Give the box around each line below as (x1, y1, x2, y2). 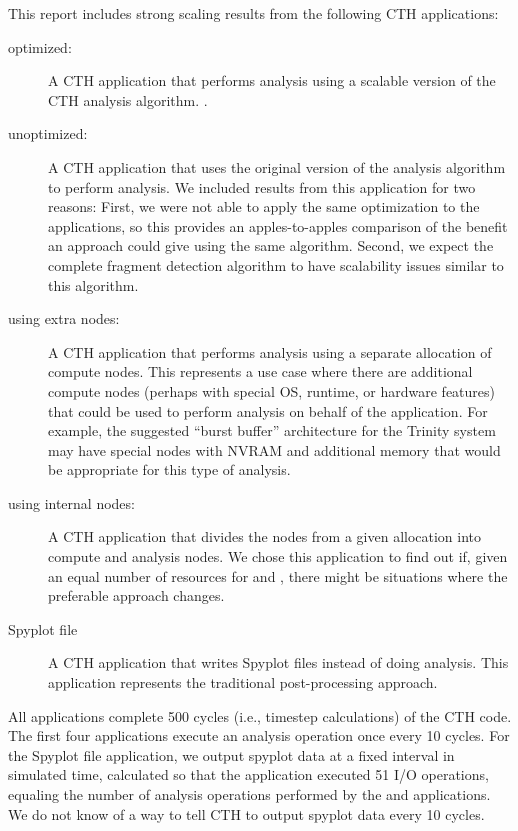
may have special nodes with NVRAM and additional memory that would (48, 439, 501, 460)
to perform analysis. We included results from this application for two (48, 176, 476, 197)
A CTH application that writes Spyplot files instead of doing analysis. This (48, 652, 509, 673)
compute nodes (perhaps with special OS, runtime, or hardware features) (48, 380, 496, 401)
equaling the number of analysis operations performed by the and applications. (8, 784, 491, 804)
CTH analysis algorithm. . (48, 89, 208, 110)
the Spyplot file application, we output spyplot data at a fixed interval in (8, 744, 455, 765)
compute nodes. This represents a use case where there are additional (48, 361, 473, 382)
